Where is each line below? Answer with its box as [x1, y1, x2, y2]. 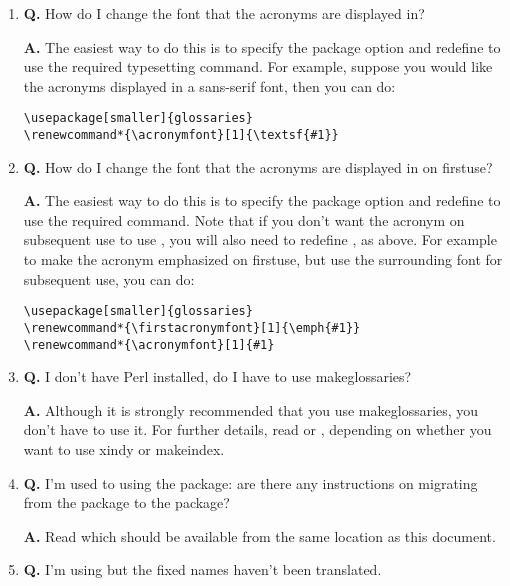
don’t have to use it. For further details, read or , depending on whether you [23, 419, 492, 440]
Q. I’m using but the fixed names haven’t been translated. [23, 559, 382, 580]
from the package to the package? [23, 492, 230, 513]
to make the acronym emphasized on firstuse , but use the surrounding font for [23, 249, 503, 270]
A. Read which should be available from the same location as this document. [23, 525, 496, 546]
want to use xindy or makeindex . [23, 439, 225, 459]
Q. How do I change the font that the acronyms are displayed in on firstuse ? [23, 156, 493, 177]
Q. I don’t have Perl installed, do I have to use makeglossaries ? [23, 366, 412, 387]
